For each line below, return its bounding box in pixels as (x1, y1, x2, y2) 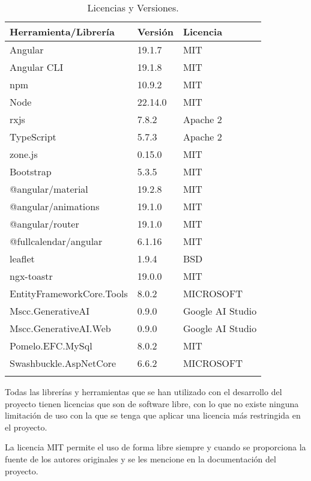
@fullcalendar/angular (10, 234, 103, 248)
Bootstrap (10, 165, 52, 178)
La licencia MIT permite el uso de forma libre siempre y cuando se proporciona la (5, 441, 306, 453)
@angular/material (10, 182, 88, 196)
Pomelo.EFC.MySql (10, 339, 92, 352)
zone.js (10, 147, 38, 161)
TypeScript (10, 130, 56, 144)
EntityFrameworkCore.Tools (10, 286, 128, 300)
